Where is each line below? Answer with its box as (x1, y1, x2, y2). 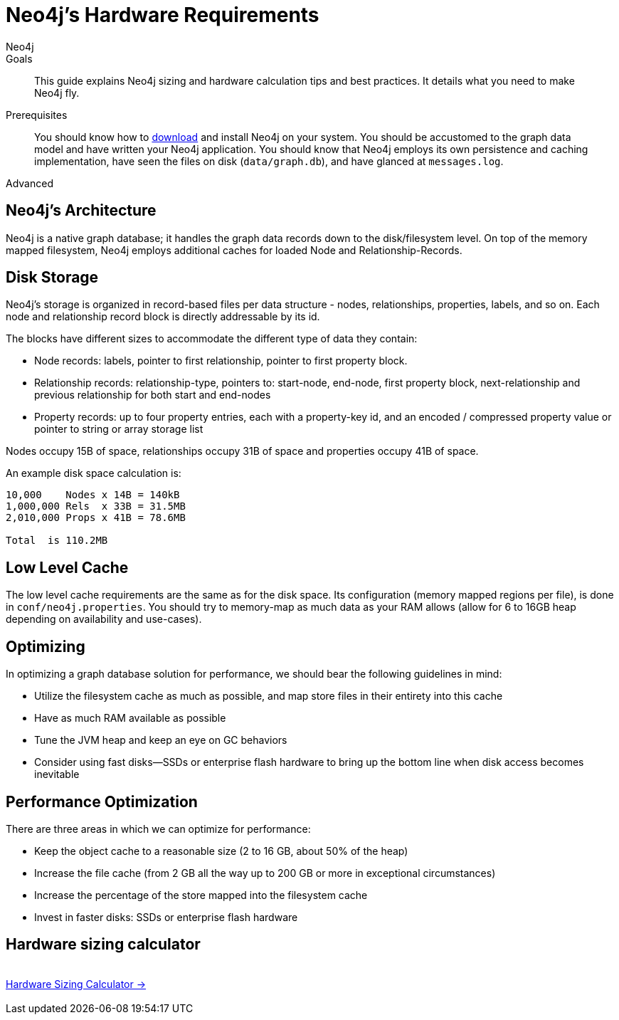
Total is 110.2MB (6, 535, 108, 547)
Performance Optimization (6, 792, 198, 811)
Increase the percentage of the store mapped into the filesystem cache (34, 888, 368, 901)
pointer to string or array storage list (34, 423, 203, 436)
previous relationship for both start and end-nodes (34, 389, 271, 401)
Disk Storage (6, 268, 99, 287)
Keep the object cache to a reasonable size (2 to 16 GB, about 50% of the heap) (34, 844, 408, 857)
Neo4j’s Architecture (6, 201, 157, 220)
